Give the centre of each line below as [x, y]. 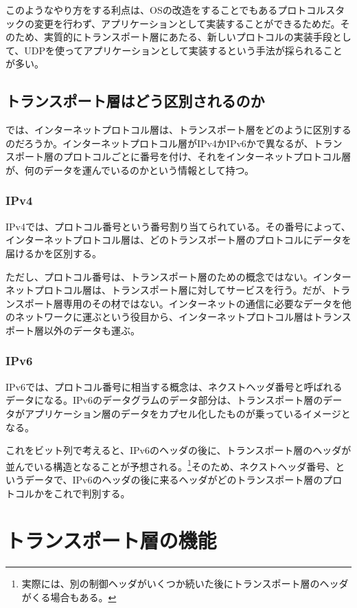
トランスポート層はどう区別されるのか [135, 101]
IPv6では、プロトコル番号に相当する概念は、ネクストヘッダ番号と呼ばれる [174, 386]
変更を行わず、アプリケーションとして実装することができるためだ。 [187, 23]
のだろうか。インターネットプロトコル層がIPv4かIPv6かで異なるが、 [160, 143]
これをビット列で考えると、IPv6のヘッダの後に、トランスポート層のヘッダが [178, 450]
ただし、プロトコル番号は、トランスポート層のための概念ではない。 [159, 276]
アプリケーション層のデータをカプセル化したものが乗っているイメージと [187, 413]
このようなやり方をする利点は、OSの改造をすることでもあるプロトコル [166, 10]
